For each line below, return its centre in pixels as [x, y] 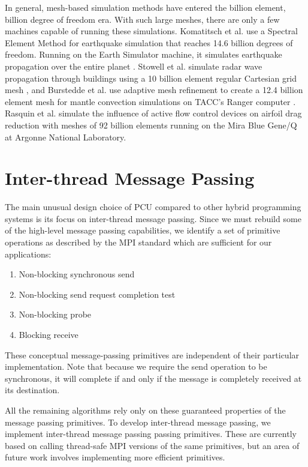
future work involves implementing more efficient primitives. [115, 457]
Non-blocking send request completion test [97, 294]
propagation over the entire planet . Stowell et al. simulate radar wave [134, 66]
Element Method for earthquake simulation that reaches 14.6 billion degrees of [149, 42]
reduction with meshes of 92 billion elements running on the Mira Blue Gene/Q [151, 125]
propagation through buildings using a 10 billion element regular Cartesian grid [151, 78]
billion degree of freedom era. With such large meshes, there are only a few [142, 19]
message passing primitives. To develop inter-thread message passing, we [138, 422]
